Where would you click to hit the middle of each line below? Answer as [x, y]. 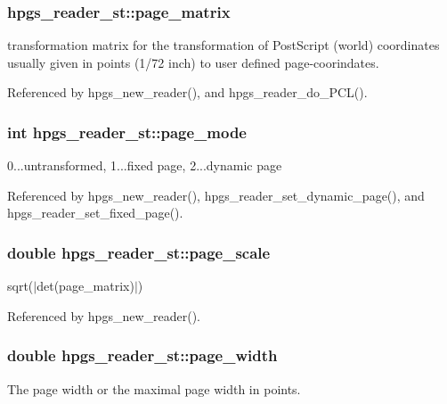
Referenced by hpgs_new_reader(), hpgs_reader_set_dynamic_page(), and [216, 195]
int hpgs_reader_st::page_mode [127, 132]
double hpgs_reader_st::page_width [142, 355]
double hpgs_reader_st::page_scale [139, 252]
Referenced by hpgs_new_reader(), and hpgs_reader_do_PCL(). [187, 92]
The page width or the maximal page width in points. [154, 388]
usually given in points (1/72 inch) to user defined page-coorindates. [193, 62]
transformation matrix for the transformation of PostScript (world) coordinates [223, 45]
